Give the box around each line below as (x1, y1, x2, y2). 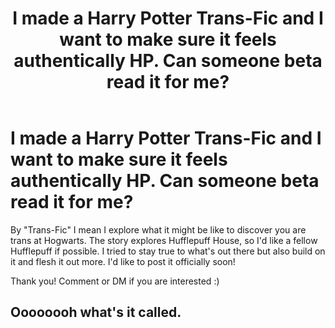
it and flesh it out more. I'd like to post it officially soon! (10, 255, 236, 267)
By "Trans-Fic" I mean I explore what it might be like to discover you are (10, 223, 307, 236)
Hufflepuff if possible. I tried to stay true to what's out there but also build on (10, 245, 326, 257)
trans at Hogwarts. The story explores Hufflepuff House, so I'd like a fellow (10, 234, 318, 246)
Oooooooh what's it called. (10, 304, 182, 321)
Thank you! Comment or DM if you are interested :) (10, 275, 220, 287)
